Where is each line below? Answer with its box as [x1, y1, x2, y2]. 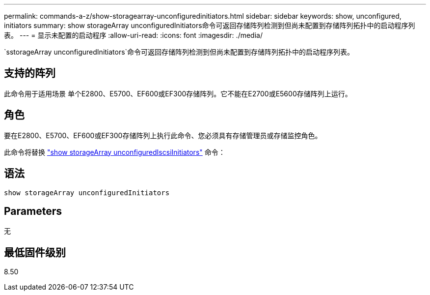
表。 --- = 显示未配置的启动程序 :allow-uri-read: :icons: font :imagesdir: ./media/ [4, 31, 263, 39]
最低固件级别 [4, 246, 66, 259]
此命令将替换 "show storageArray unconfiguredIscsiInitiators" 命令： [4, 147, 225, 156]
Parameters [4, 205, 62, 217]
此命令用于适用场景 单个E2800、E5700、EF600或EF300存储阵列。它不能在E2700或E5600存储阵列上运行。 [4, 89, 352, 98]
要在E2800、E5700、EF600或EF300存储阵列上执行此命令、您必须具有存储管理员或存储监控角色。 [4, 131, 322, 140]
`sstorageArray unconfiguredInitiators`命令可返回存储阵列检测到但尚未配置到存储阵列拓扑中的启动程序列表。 [4, 48, 354, 56]
